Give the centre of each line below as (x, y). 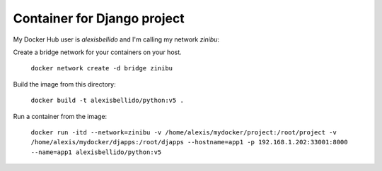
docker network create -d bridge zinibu (102, 68)
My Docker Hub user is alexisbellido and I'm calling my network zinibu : (116, 39)
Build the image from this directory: (64, 84)
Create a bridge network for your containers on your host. (97, 52)
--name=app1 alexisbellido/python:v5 (96, 152)
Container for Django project (99, 18)
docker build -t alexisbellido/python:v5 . (107, 101)
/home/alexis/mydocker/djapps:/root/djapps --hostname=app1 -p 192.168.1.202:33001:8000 (189, 142)
